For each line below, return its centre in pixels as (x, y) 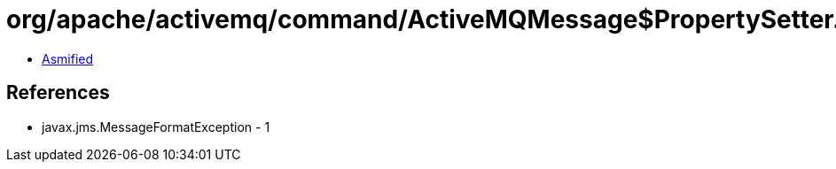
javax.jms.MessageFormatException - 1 (156, 127)
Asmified (68, 58)
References (58, 93)
